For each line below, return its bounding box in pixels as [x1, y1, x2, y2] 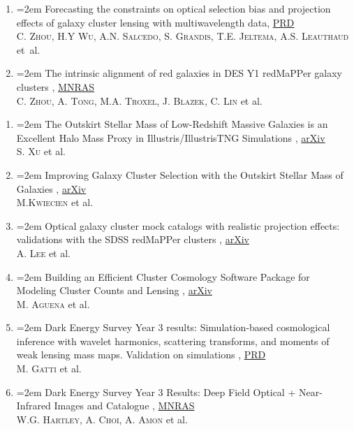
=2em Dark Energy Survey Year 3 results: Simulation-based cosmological [16, 320, 330, 335]
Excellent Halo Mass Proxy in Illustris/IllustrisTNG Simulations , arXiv [16, 130, 325, 145]
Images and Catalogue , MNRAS [54, 398, 195, 413]
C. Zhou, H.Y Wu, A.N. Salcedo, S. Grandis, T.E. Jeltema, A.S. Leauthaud [16, 29, 349, 43]
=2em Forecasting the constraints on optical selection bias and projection [16, 1, 331, 15]
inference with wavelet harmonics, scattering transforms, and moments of [16, 333, 330, 348]
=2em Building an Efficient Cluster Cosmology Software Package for [16, 269, 310, 284]
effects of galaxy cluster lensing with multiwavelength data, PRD [16, 15, 295, 29]
